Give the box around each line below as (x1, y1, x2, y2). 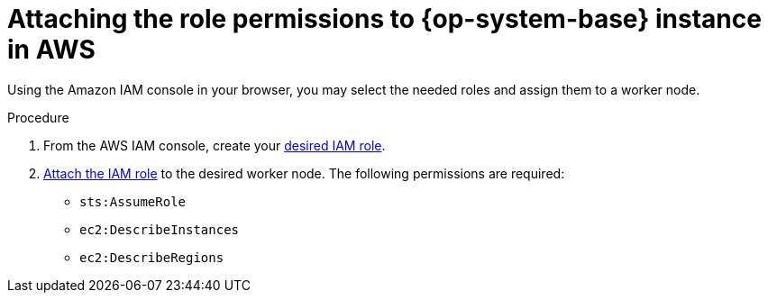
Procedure (7, 109, 69, 125)
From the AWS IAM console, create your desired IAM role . (43, 137, 386, 153)
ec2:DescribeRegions (79, 250, 224, 265)
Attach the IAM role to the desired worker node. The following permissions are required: (43, 165, 565, 181)
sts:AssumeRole (79, 194, 187, 209)
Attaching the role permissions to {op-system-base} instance (7, 4, 762, 34)
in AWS (7, 34, 96, 65)
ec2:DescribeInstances (79, 222, 240, 237)
